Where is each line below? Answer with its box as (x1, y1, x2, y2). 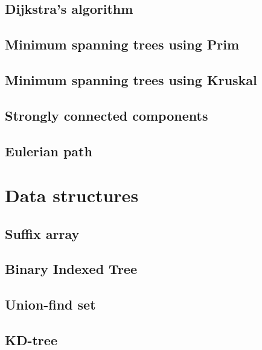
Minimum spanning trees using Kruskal (5, 70, 257, 89)
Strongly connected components (5, 106, 208, 124)
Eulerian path (5, 141, 92, 160)
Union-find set (5, 295, 96, 314)
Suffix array (5, 224, 80, 243)
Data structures (5, 183, 139, 208)
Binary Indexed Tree (5, 259, 137, 278)
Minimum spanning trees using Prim (5, 35, 240, 54)
